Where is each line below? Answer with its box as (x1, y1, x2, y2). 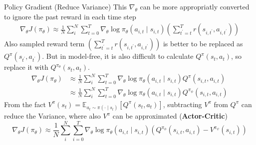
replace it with (4, 62, 48, 72)
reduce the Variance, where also (4, 111, 101, 121)
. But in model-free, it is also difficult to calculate (42, 51, 194, 61)
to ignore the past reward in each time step (4, 11, 136, 21)
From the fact (4, 99, 46, 109)
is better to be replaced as (163, 38, 243, 49)
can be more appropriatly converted (140, 1, 250, 11)
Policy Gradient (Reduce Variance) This (4, 1, 127, 11)
